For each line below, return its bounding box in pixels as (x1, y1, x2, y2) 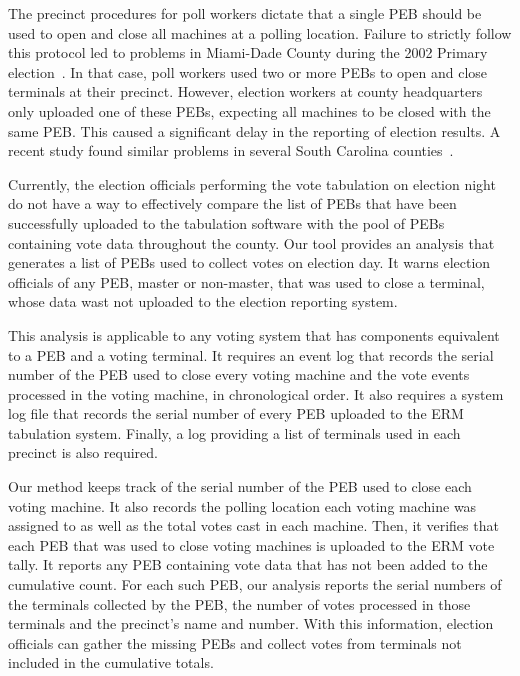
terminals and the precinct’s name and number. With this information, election (8, 613, 494, 634)
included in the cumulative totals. (8, 652, 214, 673)
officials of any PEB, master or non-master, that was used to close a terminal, (8, 271, 485, 292)
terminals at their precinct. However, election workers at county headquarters (8, 81, 483, 102)
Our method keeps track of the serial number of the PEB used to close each (8, 476, 472, 497)
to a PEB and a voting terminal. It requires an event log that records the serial (8, 344, 494, 365)
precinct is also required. (8, 442, 158, 463)
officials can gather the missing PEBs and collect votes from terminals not (8, 632, 462, 653)
